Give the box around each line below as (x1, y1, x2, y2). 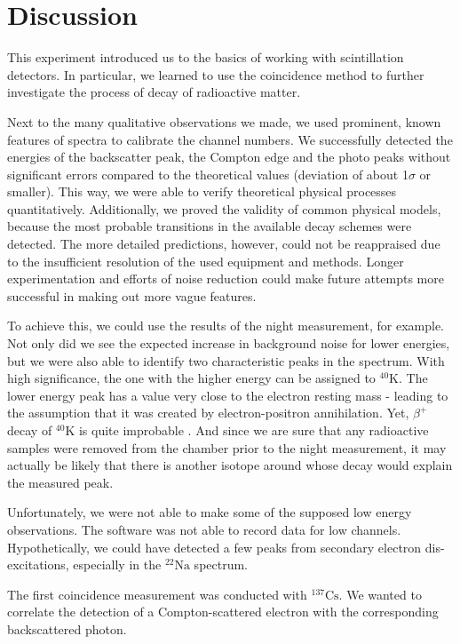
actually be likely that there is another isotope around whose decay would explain (7, 456, 453, 474)
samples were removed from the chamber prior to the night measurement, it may (7, 438, 447, 457)
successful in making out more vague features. (7, 286, 257, 305)
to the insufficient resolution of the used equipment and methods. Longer (7, 251, 404, 270)
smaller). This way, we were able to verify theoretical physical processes (7, 182, 397, 201)
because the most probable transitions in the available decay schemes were (7, 217, 412, 235)
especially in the (73, 555, 162, 574)
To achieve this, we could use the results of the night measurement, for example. (7, 316, 444, 335)
